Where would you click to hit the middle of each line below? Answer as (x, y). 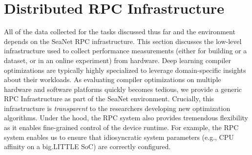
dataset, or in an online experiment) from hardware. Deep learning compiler (117, 60)
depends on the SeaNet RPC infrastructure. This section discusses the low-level (123, 41)
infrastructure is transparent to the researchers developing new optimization (117, 108)
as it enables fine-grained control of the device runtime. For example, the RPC (121, 127)
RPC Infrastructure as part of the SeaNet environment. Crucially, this (109, 99)
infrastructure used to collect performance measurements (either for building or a (126, 51)
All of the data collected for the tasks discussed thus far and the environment (120, 32)
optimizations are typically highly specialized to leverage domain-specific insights (125, 70)
